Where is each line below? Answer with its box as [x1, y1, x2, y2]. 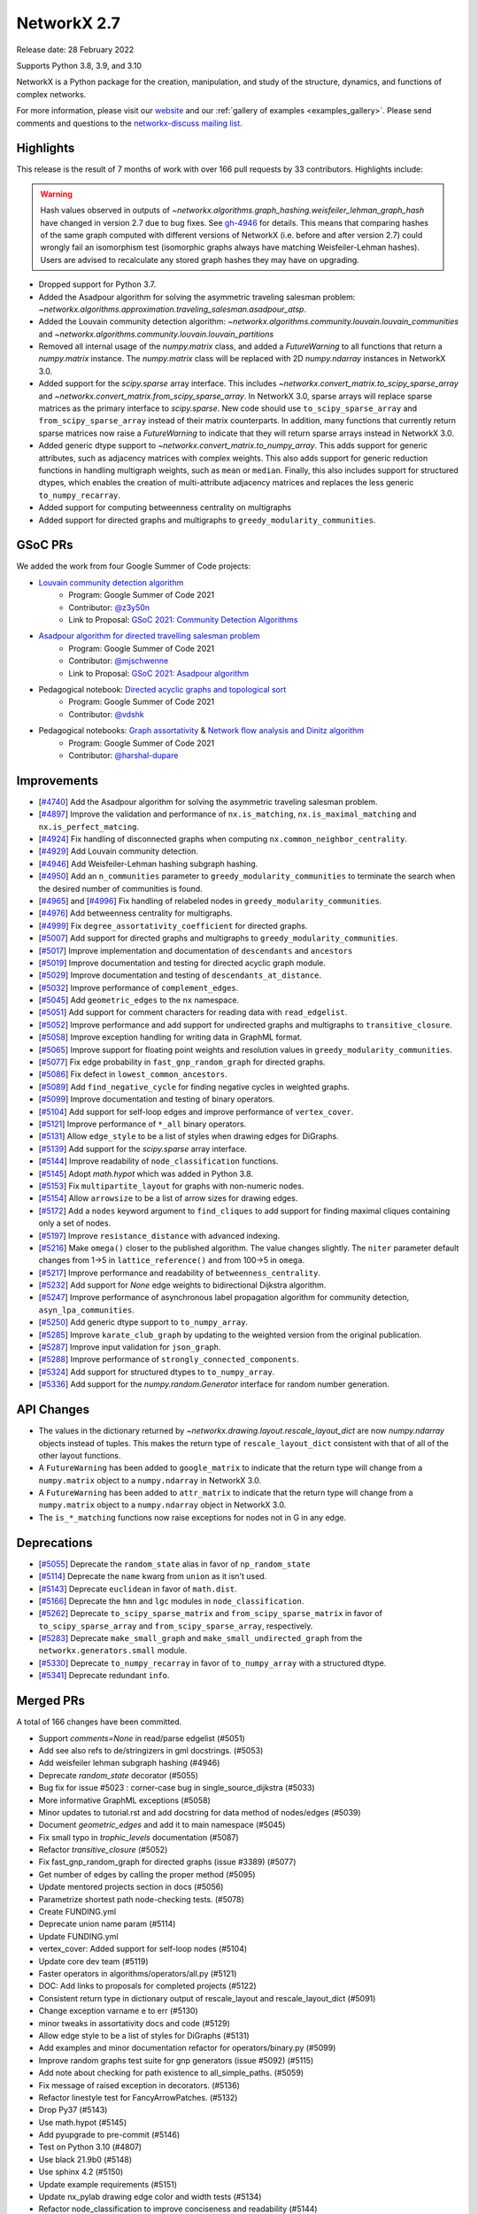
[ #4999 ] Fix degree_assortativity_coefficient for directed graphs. [38, 920, 308, 931]
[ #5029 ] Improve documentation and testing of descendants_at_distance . [38, 970, 322, 980]
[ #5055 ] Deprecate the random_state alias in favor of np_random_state [38, 1559, 311, 1569]
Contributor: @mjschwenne [68, 655, 169, 666]
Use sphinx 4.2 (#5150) [38, 2166, 124, 2178]
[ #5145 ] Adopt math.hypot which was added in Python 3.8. [38, 1168, 254, 1179]
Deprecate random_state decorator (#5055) [38, 1769, 199, 1780]
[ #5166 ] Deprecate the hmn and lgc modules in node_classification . [38, 1595, 305, 1606]
